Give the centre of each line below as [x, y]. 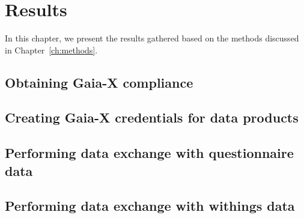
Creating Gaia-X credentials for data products [152, 117]
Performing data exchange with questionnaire [149, 153]
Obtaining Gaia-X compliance [99, 82]
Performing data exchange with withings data [150, 206]
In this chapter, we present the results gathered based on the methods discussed [152, 38]
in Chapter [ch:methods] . [51, 50]
